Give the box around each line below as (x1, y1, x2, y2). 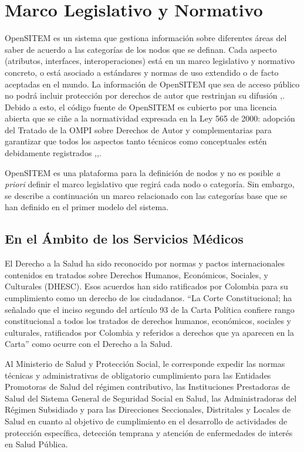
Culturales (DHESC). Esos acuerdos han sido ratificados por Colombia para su (5, 280, 288, 292)
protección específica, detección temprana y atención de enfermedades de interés (5, 426, 293, 438)
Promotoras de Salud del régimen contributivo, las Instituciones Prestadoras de (5, 380, 290, 393)
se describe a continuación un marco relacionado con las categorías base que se (5, 189, 288, 201)
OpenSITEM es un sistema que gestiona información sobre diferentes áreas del (5, 32, 287, 44)
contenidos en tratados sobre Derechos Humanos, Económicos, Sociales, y (5, 268, 269, 281)
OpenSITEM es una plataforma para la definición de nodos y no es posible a (5, 166, 281, 178)
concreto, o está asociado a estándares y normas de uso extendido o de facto (5, 66, 279, 78)
